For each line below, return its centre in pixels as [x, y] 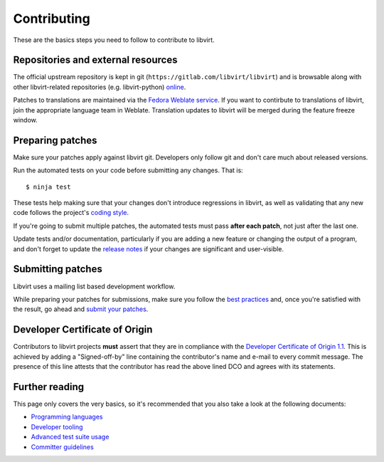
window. [26, 120]
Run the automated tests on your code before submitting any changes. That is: [128, 170]
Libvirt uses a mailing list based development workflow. [94, 286]
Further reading [49, 387]
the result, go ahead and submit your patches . [81, 309]
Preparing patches [55, 140]
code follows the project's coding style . [71, 213]
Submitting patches [58, 269]
